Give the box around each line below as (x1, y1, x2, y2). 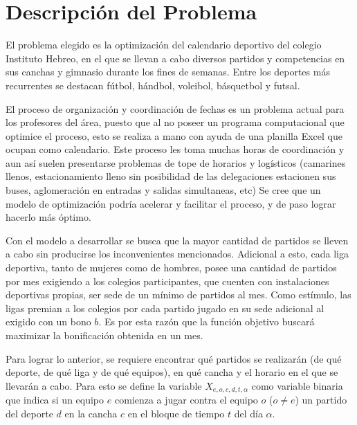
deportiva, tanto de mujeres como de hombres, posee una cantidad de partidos (6, 260, 337, 275)
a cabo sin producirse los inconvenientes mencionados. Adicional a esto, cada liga (6, 246, 349, 261)
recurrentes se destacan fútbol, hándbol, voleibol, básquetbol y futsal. (6, 78, 300, 92)
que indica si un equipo (6, 392, 104, 407)
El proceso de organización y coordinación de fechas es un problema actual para (6, 101, 345, 116)
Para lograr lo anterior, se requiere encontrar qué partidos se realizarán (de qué (6, 351, 342, 365)
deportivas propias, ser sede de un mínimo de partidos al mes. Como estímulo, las (6, 287, 351, 302)
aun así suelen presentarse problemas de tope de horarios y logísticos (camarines (6, 155, 346, 170)
